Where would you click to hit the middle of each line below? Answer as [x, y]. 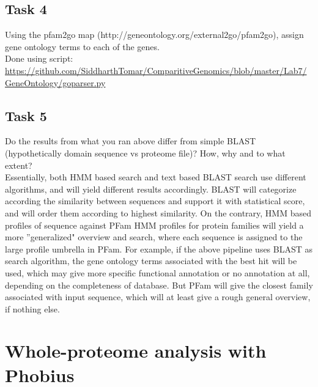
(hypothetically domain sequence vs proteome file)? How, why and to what [145, 153]
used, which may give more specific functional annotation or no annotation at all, [157, 272]
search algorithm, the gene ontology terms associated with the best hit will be [151, 261]
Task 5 [26, 115]
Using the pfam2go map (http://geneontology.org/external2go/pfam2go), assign [154, 35]
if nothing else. [32, 308]
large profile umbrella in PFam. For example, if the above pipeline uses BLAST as [159, 249]
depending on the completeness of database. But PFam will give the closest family [159, 285]
